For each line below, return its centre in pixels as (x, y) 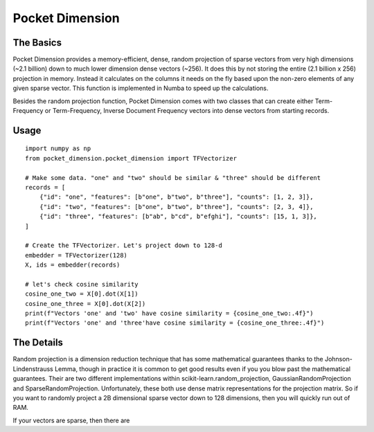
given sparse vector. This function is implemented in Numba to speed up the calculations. (141, 88)
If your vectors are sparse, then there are (71, 420)
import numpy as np (58, 148)
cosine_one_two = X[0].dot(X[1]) (82, 294)
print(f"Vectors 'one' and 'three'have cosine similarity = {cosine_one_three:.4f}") (175, 323)
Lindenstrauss (33, 369)
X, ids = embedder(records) (73, 265)
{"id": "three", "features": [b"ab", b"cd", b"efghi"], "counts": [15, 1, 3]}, (178, 217)
